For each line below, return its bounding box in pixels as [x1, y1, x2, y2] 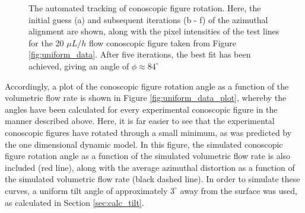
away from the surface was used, [180, 184, 297, 196]
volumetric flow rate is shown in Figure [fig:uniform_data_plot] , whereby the [5, 91, 287, 104]
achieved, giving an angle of [28, 59, 129, 72]
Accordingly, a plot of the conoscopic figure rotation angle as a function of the [5, 80, 289, 92]
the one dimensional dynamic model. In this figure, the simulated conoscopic [5, 138, 283, 150]
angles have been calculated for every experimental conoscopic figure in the [5, 103, 278, 115]
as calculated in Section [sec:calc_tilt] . [5, 196, 144, 208]
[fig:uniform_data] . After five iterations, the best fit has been [28, 48, 251, 61]
